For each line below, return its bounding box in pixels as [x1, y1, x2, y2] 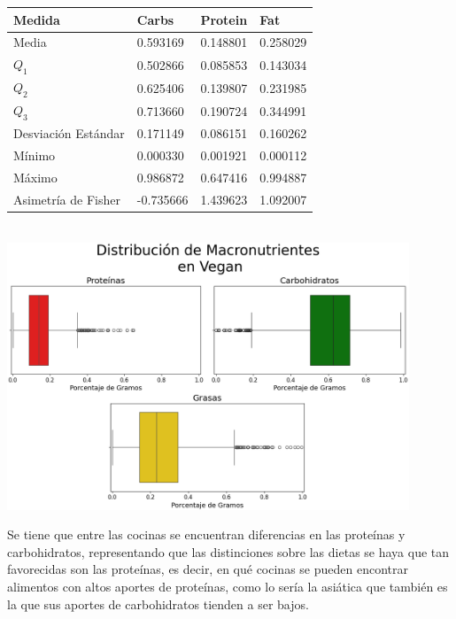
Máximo [13, 168, 58, 187]
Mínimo [13, 146, 56, 165]
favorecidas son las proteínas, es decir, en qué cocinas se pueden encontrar [7, 560, 408, 578]
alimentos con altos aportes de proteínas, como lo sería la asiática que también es [7, 577, 448, 596]
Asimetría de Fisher [13, 190, 120, 208]
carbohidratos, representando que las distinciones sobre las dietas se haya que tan [7, 542, 450, 561]
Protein [200, 10, 248, 28]
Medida [13, 10, 60, 28]
